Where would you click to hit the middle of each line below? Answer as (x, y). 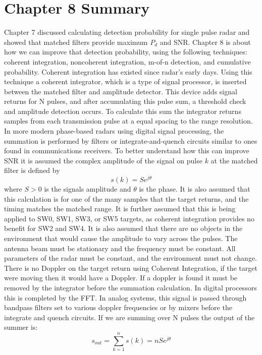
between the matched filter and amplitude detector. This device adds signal (121, 91)
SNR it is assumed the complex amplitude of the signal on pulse (103, 160)
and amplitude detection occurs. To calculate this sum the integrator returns (123, 111)
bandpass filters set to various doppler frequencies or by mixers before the (118, 307)
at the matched (234, 160)
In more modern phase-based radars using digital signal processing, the (114, 131)
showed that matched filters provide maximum (76, 42)
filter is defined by (32, 170)
